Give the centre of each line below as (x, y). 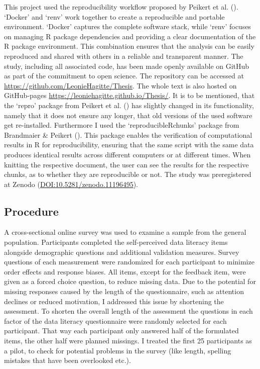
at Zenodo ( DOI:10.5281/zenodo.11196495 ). (71, 184)
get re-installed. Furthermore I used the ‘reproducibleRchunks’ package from (122, 125)
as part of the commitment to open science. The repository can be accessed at (124, 76)
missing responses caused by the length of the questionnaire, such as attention (124, 291)
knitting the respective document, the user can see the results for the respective (126, 164)
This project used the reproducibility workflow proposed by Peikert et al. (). (121, 7)
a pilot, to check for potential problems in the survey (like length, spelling (118, 350)
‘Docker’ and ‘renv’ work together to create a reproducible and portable (114, 16)
